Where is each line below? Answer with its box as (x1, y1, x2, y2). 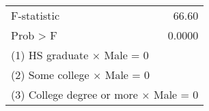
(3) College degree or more (11, 86, 138, 102)
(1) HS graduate (11, 47, 89, 63)
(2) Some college (11, 67, 89, 82)
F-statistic (11, 7, 60, 23)
